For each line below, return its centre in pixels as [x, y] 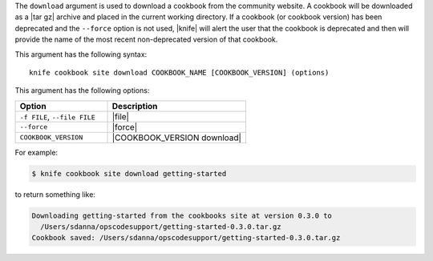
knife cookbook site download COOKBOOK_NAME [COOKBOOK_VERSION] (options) [179, 72]
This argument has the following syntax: [81, 54]
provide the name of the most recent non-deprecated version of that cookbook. [146, 39]
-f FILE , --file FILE [57, 116]
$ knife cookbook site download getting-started [129, 173]
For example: [36, 152]
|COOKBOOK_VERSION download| [177, 138]
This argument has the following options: [82, 90]
